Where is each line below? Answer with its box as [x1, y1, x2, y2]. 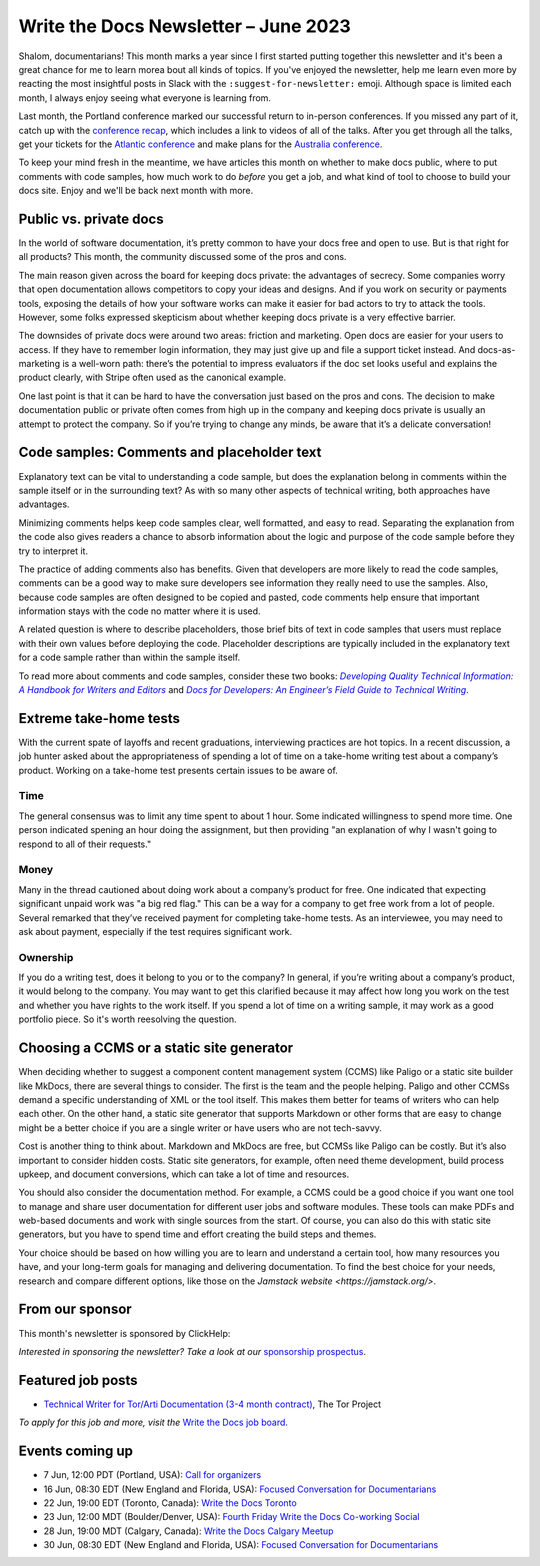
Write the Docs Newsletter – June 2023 [18, 15, 352, 37]
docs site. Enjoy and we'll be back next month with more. [18, 185, 254, 197]
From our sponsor [18, 1301, 132, 1318]
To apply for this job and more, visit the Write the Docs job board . [18, 1416, 289, 1429]
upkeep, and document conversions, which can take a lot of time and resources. [18, 1168, 350, 1180]
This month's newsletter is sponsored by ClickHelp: [18, 1327, 231, 1339]
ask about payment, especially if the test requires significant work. [18, 925, 293, 937]
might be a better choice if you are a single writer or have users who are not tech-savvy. [18, 1121, 382, 1134]
